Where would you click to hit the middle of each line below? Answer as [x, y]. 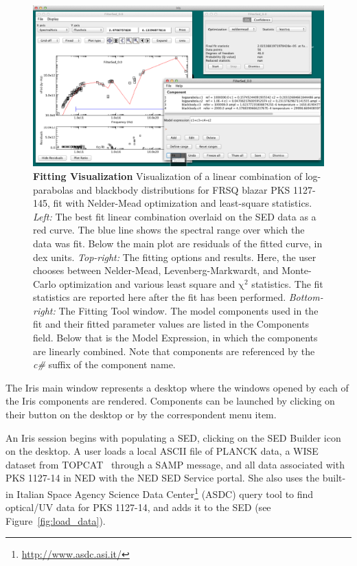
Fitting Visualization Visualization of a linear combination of [168, 176]
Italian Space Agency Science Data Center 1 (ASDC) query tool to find [165, 493]
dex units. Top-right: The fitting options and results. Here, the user [175, 257]
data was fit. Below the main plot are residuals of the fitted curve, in [178, 243]
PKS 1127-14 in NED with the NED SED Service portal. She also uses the [163, 478]
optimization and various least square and [147, 283]
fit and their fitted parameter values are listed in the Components [171, 324]
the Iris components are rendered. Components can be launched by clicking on [170, 401]
